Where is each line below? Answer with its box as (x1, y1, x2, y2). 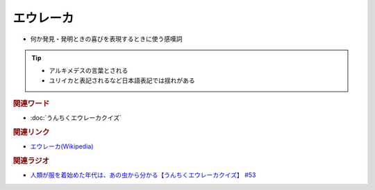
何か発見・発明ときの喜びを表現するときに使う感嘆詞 (30, 35, 183, 43)
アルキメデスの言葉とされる (49, 67, 128, 75)
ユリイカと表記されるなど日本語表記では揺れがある (49, 76, 195, 85)
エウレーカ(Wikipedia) (30, 142, 94, 150)
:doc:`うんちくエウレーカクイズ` (30, 114, 122, 122)
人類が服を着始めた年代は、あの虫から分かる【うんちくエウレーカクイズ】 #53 (30, 171, 256, 180)
